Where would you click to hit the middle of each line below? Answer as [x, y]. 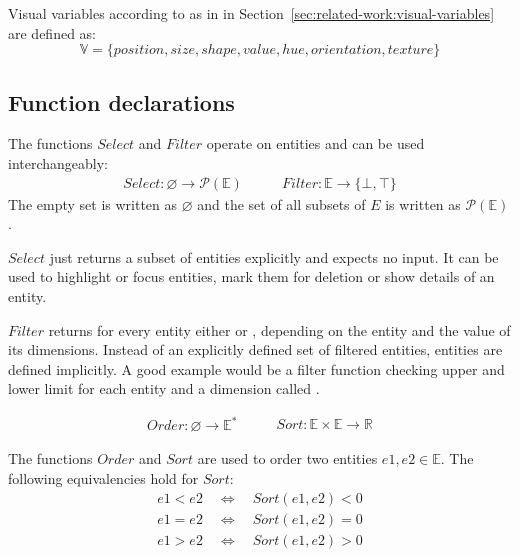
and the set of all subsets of [281, 203]
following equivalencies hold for [103, 478]
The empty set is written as [93, 203]
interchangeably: [58, 162]
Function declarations [121, 101]
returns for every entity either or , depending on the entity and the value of [279, 329]
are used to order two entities [287, 458]
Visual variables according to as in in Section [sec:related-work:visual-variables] [251, 13]
